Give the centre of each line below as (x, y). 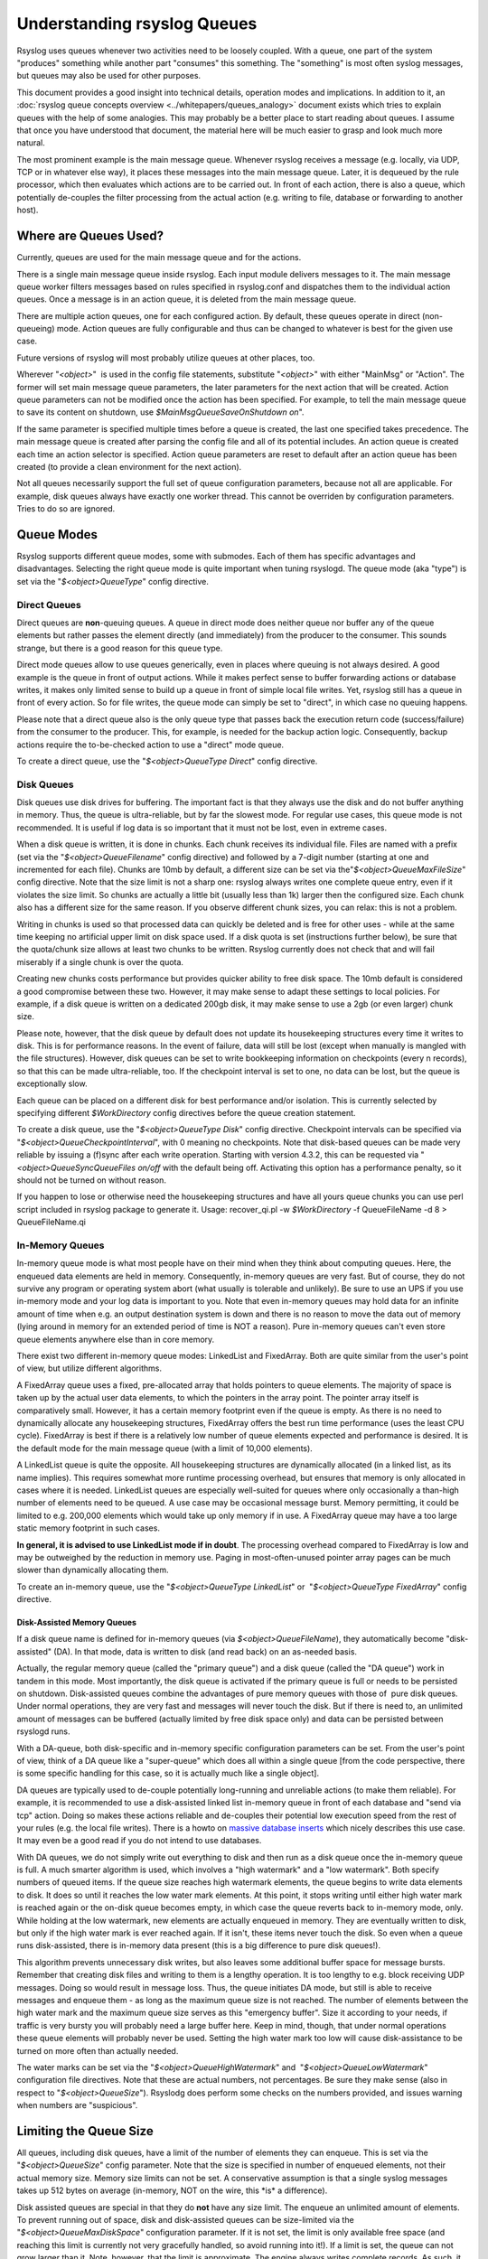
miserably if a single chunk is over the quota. (100, 961)
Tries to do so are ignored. (66, 509)
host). (28, 210)
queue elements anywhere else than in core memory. (116, 1339)
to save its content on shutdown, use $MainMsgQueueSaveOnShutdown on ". (160, 412)
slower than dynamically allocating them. (93, 1570)
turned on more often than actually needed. (98, 2050)
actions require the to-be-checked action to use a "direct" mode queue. (150, 745)
